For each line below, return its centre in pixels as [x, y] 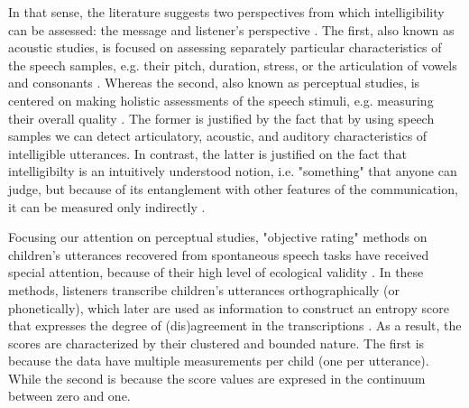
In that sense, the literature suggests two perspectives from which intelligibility [226, 12]
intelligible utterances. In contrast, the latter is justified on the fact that [207, 153]
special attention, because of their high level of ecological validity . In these [216, 272]
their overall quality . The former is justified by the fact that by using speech [221, 118]
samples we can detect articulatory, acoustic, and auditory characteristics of [218, 136]
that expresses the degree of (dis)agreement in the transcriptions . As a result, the [235, 325]
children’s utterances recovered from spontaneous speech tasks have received [219, 254]
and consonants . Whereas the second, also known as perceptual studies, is [214, 83]
